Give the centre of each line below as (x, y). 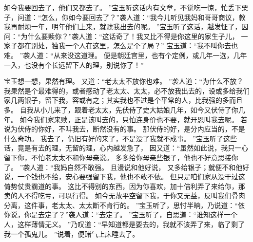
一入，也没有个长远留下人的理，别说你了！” (74, 65)
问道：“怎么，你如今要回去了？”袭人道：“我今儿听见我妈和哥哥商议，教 (131, 17)
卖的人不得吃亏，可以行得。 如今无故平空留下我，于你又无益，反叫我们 (118, 195)
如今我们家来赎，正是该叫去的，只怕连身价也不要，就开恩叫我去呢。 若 (134, 119)
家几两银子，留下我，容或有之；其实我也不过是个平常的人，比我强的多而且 (123, 100)
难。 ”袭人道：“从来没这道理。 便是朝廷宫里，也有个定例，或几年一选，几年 (126, 55)
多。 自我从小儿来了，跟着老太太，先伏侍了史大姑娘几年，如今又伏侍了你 (121, 109)
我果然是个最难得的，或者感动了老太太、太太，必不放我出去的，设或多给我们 (127, 90)
